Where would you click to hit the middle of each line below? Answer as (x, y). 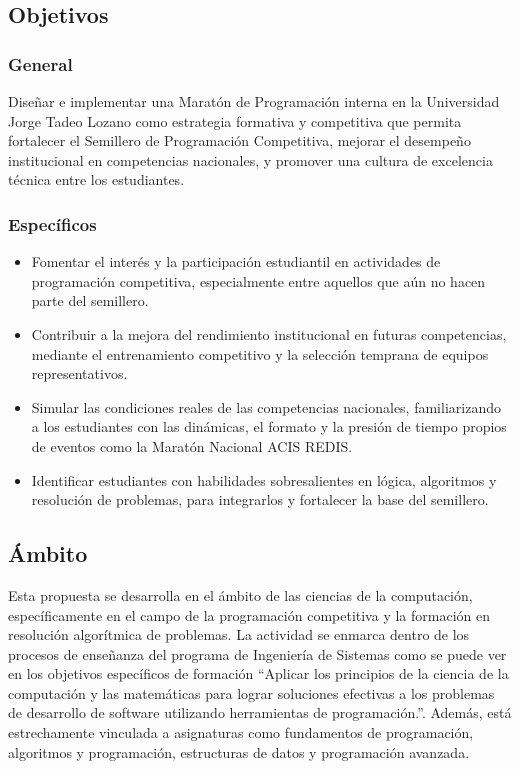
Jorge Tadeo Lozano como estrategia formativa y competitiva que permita (235, 120)
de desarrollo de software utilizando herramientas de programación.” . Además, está (260, 712)
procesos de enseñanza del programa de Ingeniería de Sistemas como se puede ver (257, 653)
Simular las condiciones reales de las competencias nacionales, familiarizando (266, 406)
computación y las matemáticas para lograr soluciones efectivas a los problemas (251, 692)
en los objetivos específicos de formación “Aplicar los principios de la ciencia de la (258, 673)
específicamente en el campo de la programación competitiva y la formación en (249, 614)
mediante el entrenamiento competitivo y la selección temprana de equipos (260, 353)
